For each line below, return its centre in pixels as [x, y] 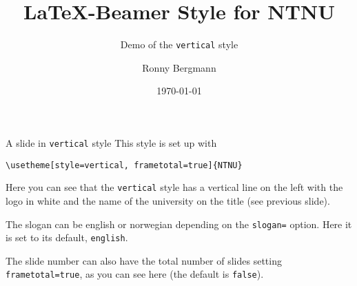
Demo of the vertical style [179, 44]
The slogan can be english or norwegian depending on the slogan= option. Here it [179, 224]
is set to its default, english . [67, 237]
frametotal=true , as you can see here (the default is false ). [135, 274]
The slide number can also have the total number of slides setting [144, 260]
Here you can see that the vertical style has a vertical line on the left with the [174, 187]
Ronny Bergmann [179, 67]
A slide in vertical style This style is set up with [111, 142]
